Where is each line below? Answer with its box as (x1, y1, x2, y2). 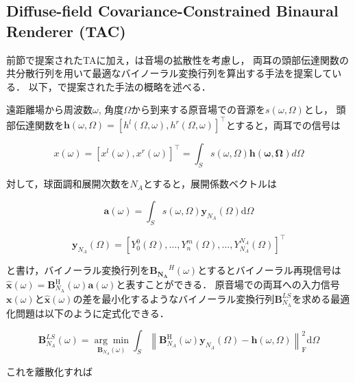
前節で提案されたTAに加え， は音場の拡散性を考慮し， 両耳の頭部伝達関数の (6, 52, 350, 67)
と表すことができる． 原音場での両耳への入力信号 (116, 277, 340, 292)
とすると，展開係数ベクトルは (143, 176, 278, 191)
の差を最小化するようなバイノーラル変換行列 (73, 291, 275, 305)
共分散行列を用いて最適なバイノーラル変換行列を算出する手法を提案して (6, 66, 332, 80)
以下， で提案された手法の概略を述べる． (28, 79, 211, 93)
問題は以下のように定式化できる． (15, 305, 169, 320)
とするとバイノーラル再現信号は (197, 263, 341, 277)
